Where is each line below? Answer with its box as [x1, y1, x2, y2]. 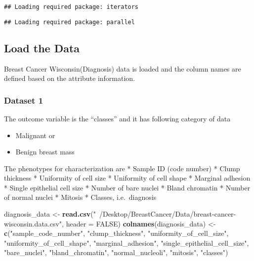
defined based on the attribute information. [4, 73, 135, 83]
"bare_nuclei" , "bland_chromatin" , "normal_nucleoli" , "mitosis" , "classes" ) [4, 247, 228, 258]
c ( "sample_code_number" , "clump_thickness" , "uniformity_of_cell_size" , [4, 228, 229, 238]
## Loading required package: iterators [4, 3, 139, 10]
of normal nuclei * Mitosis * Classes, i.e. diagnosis [4, 192, 157, 202]
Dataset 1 [4, 94, 43, 106]
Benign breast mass [15, 147, 75, 157]
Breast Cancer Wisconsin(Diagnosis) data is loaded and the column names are [4, 63, 241, 74]
